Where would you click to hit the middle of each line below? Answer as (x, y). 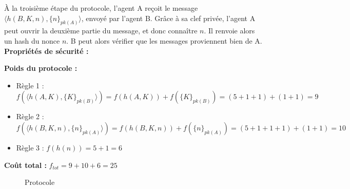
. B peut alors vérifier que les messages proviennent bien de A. (164, 41)
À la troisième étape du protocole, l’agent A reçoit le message (101, 8)
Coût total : (25, 165)
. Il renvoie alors (229, 31)
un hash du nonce (32, 41)
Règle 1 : (30, 85)
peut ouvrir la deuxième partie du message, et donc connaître (101, 31)
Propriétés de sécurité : (46, 51)
